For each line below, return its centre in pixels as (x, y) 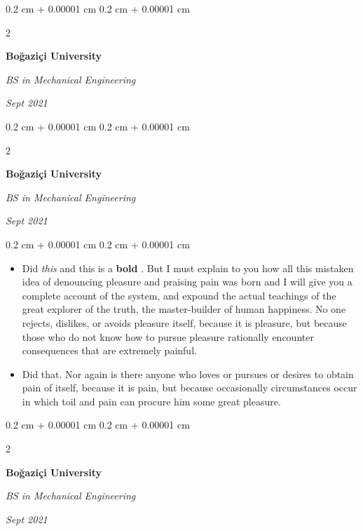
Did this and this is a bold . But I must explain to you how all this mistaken (188, 268)
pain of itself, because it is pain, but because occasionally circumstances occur (190, 388)
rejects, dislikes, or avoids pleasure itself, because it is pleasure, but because (185, 322)
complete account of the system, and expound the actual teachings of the (179, 295)
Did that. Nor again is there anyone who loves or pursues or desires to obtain (188, 374)
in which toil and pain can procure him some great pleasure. (151, 401)
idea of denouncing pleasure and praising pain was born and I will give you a (187, 282)
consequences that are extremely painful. (109, 350)
